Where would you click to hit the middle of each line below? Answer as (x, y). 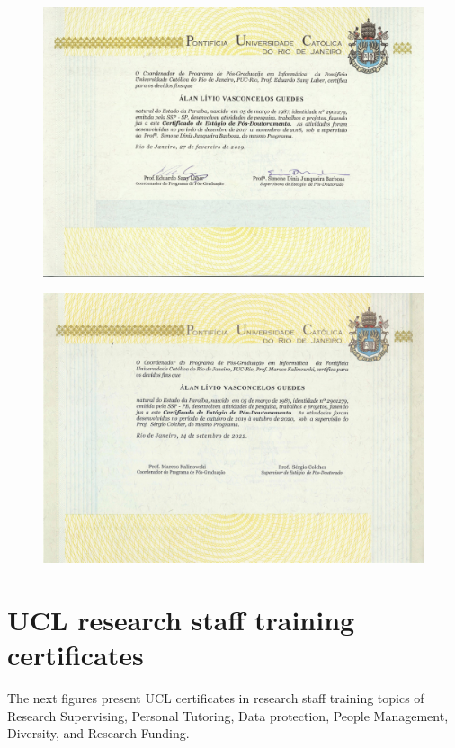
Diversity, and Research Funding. (98, 733)
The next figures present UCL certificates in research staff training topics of (216, 698)
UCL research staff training (181, 619)
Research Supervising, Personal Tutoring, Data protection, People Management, (228, 715)
